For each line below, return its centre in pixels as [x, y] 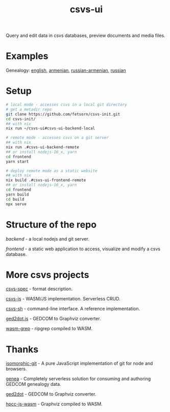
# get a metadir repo [29, 109]
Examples [27, 56]
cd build [15, 199]
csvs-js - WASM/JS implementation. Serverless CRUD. [63, 299]
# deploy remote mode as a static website [52, 171]
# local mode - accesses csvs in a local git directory [66, 105]
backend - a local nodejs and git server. [48, 238]
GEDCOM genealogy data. [33, 384]
